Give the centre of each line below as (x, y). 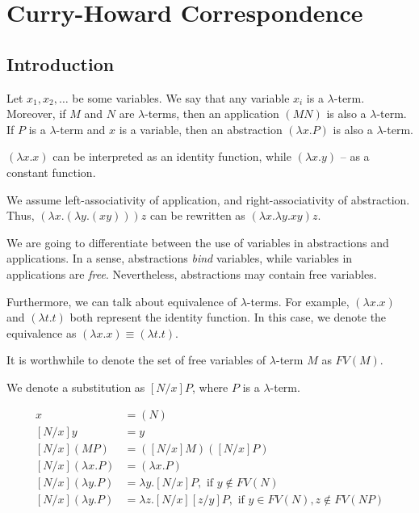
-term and (81, 129)
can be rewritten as (197, 215)
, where (210, 387)
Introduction (61, 63)
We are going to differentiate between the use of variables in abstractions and (198, 242)
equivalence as (42, 332)
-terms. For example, (298, 301)
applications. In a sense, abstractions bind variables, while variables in (180, 258)
